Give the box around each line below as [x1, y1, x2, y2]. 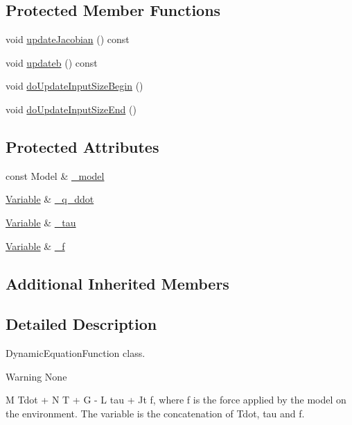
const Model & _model [6, 168, 105, 183]
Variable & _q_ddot [6, 192, 94, 206]
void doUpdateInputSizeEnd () [6, 101, 137, 116]
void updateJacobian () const [6, 32, 130, 47]
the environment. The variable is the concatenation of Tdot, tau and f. [6, 406, 305, 420]
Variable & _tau [6, 215, 76, 229]
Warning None [6, 369, 67, 383]
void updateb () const [6, 55, 98, 69]
